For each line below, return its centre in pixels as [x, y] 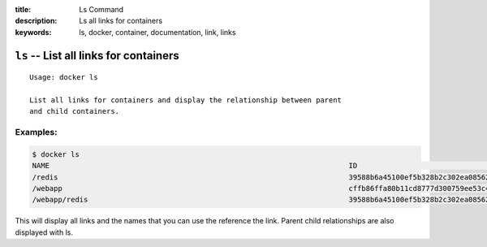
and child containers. [75, 111]
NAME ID [195, 166]
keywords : [33, 32]
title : [23, 9]
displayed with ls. [44, 232]
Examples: [36, 132]
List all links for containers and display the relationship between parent [186, 100]
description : [36, 21]
